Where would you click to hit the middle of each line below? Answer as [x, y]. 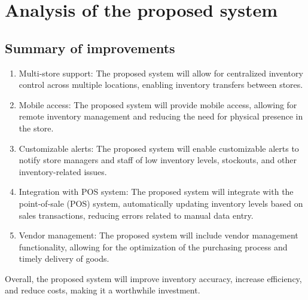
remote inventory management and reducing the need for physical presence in [161, 116]
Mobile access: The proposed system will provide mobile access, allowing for [158, 104]
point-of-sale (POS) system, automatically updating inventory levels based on [161, 203]
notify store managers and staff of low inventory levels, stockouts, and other [158, 160]
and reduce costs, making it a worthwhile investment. [103, 290]
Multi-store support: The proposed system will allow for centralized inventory [161, 73]
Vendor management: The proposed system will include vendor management [158, 235]
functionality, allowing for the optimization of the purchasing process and [153, 247]
